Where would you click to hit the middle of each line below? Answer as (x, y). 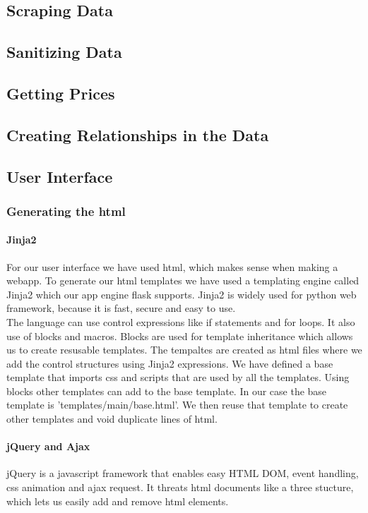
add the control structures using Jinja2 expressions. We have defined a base (170, 363)
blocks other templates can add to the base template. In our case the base (167, 391)
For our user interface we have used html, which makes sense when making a (172, 266)
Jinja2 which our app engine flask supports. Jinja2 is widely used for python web (182, 294)
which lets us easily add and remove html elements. (118, 501)
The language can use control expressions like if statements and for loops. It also (181, 321)
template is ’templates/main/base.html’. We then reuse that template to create (177, 405)
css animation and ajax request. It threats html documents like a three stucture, (180, 487)
